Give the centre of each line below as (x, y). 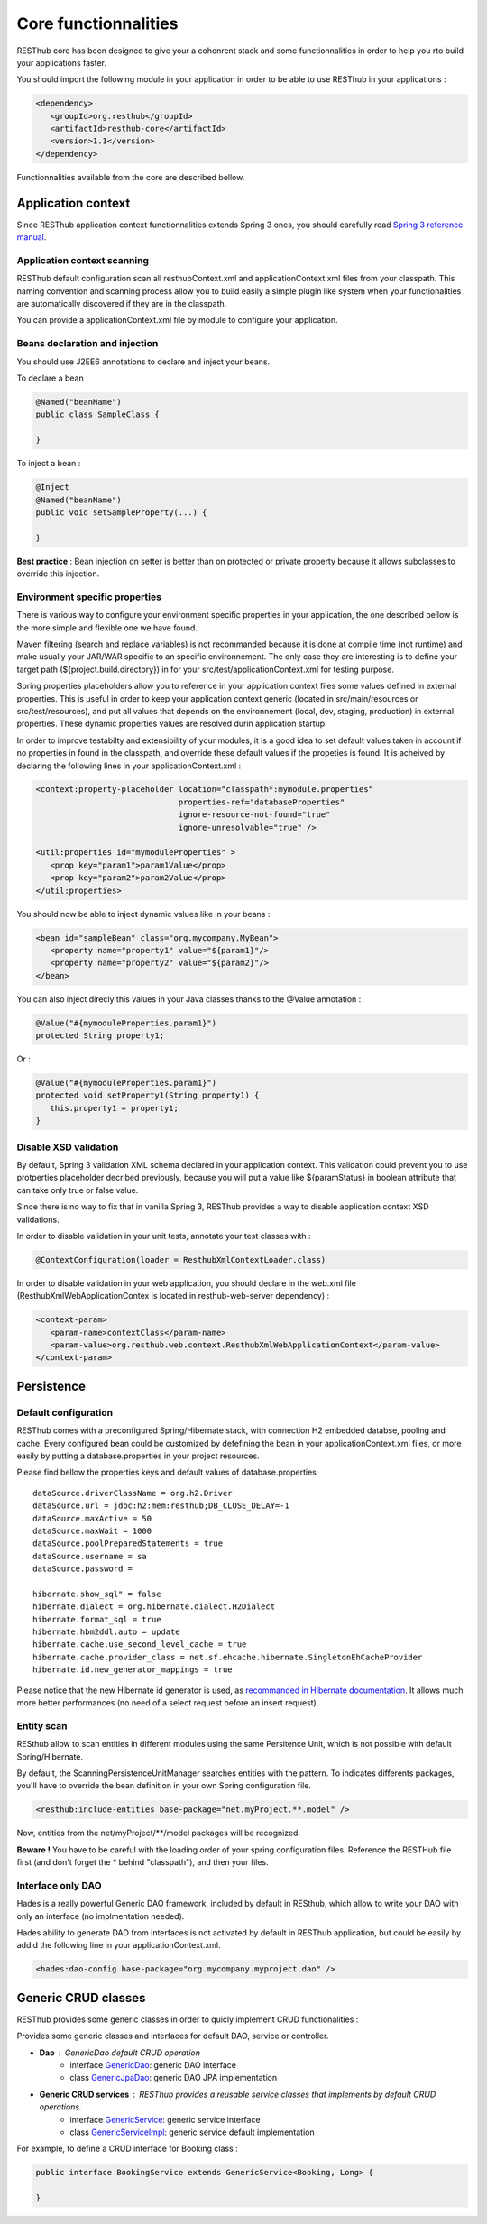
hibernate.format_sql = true (97, 1619)
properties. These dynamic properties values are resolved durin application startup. (172, 724)
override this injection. (58, 574)
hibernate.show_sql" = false (97, 1594)
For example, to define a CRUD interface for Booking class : (127, 2149)
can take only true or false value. (78, 1190)
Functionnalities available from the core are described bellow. (131, 177)
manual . (32, 237)
